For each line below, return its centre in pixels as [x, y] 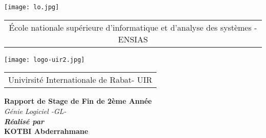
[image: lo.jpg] [32, 7]
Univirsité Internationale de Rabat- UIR [80, 80]
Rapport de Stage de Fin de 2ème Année [78, 101]
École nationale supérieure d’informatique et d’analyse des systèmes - [133, 27]
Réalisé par [24, 121]
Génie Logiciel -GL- [35, 111]
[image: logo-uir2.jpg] [45, 60]
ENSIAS [133, 39]
